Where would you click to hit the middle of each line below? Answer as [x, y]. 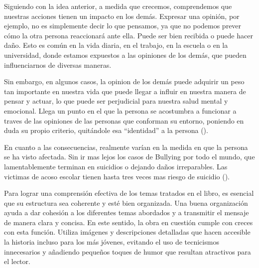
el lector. [17, 261]
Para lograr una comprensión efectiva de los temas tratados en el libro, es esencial [129, 193]
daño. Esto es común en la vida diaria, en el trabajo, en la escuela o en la [116, 45]
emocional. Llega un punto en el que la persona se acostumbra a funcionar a [120, 110]
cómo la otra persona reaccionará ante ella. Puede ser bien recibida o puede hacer [129, 35]
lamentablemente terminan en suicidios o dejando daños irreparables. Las [116, 166]
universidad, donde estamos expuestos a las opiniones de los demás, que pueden [125, 55]
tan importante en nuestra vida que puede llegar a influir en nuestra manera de [125, 91]
